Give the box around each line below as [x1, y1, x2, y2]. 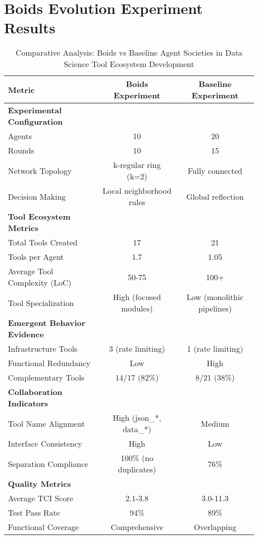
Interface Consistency [8, 438, 82, 450]
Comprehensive [111, 521, 164, 533]
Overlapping [193, 521, 237, 533]
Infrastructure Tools [8, 343, 77, 355]
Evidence [8, 328, 44, 340]
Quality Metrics [8, 478, 71, 490]
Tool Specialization [8, 297, 74, 308]
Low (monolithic [187, 291, 244, 303]
